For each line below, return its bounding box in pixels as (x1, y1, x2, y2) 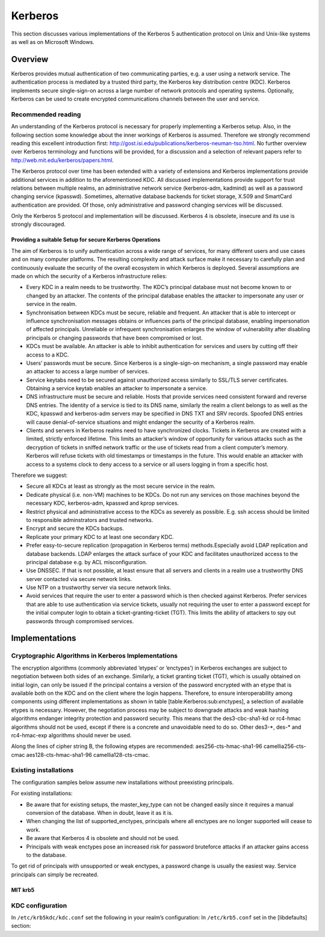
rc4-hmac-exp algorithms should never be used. (11, 732, 132, 739)
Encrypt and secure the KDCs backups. (26, 525, 125, 532)
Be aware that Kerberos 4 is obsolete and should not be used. (26, 835, 180, 842)
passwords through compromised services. (26, 617, 134, 624)
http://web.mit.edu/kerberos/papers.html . (11, 157, 114, 164)
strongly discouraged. (11, 220, 66, 228)
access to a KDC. (26, 351, 69, 358)
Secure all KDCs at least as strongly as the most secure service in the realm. (26, 482, 216, 490)
